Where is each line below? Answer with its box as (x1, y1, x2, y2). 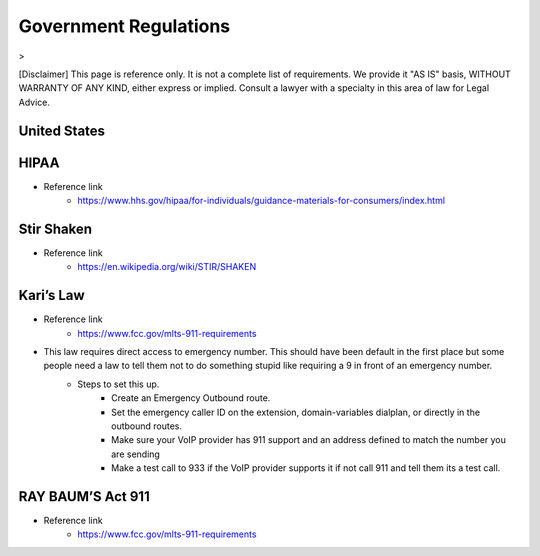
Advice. (18, 96, 50, 108)
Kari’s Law (18, 287, 85, 304)
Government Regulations (18, 15, 231, 37)
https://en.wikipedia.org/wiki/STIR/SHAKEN (77, 261, 257, 273)
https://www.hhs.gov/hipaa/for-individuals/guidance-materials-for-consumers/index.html (77, 195, 445, 207)
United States (18, 122, 105, 139)
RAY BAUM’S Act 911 (18, 488, 150, 505)
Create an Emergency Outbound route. (111, 392, 271, 404)
